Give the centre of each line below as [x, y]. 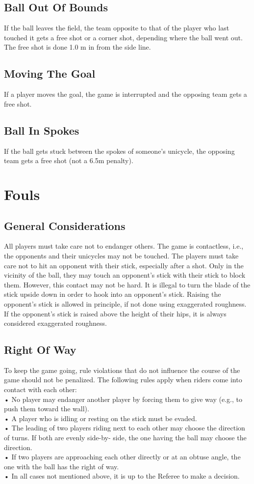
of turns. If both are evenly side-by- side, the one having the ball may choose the [125, 438]
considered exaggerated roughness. [55, 323]
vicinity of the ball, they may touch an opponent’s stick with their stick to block [125, 275]
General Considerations [65, 225]
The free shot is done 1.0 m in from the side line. [77, 47]
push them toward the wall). [47, 409]
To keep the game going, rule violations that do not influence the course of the [122, 370]
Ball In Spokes [42, 130]
